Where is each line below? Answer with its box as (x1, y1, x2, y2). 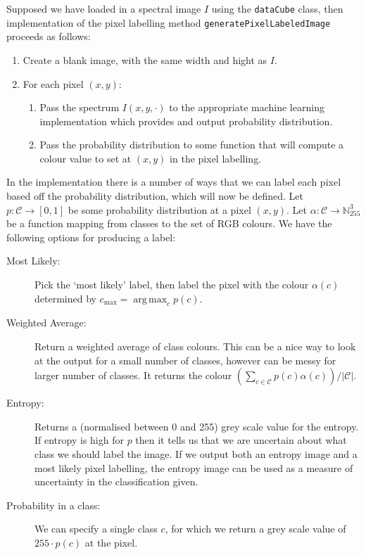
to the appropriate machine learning (169, 100, 324, 115)
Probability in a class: (6, 497, 101, 512)
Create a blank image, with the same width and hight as (23, 52, 267, 67)
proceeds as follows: (6, 29, 91, 44)
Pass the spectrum (39, 100, 120, 115)
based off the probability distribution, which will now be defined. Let (6, 189, 304, 203)
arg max (133, 294, 168, 305)
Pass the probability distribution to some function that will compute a (39, 137, 344, 152)
